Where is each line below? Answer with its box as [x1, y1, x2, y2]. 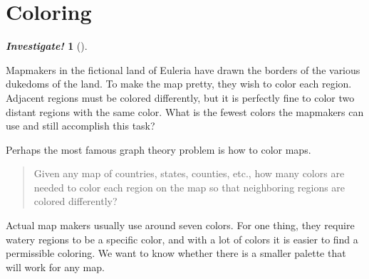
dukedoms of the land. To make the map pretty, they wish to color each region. [6, 76, 352, 91]
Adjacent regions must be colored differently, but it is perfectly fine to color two [6, 90, 355, 105]
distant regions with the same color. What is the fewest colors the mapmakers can [6, 104, 364, 119]
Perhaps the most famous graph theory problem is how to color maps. [6, 142, 311, 157]
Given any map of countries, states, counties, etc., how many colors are [33, 166, 345, 181]
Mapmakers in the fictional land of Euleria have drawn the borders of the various [6, 62, 360, 77]
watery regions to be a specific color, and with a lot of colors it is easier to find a [6, 231, 358, 246]
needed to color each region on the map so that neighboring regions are [33, 179, 345, 194]
